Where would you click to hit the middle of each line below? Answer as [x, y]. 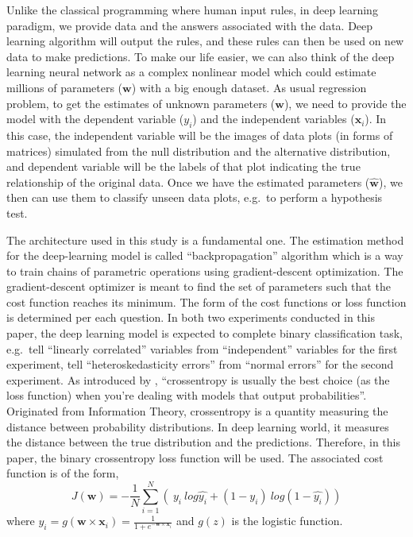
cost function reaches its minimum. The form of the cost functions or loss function [206, 301]
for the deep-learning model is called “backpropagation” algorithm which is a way [205, 255]
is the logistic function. [287, 521]
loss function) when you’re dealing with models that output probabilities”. [187, 395]
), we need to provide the [345, 103]
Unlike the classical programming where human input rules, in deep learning [192, 10]
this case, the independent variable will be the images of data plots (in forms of [200, 135]
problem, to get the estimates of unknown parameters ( [141, 103]
